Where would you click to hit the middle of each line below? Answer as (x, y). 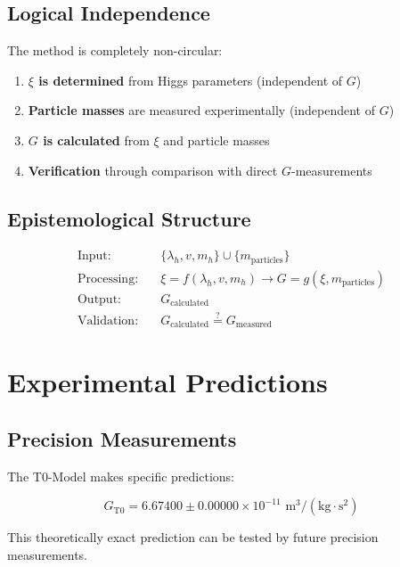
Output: (99, 299)
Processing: (108, 279)
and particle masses (216, 140)
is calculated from (96, 140)
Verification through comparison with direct (153, 170)
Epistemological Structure (129, 218)
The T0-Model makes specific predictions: (121, 476)
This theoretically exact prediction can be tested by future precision (193, 537)
